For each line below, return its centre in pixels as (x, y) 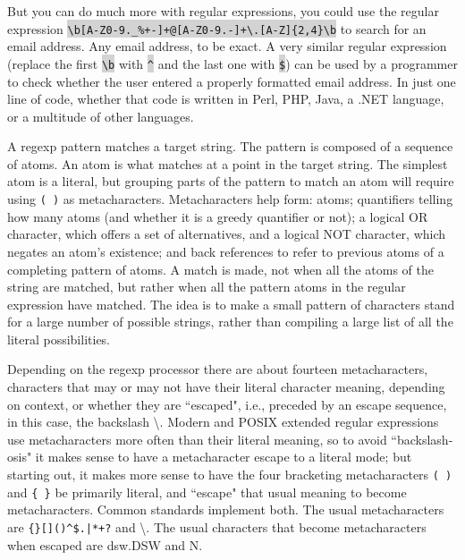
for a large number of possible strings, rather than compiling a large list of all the (230, 322)
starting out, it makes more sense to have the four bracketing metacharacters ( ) (230, 475)
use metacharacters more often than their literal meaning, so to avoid (197, 439)
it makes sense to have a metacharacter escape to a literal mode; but (224, 457)
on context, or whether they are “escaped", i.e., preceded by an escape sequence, (227, 404)
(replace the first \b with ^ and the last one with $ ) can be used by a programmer (232, 63)
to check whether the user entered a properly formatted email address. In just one (232, 81)
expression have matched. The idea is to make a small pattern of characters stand (231, 304)
